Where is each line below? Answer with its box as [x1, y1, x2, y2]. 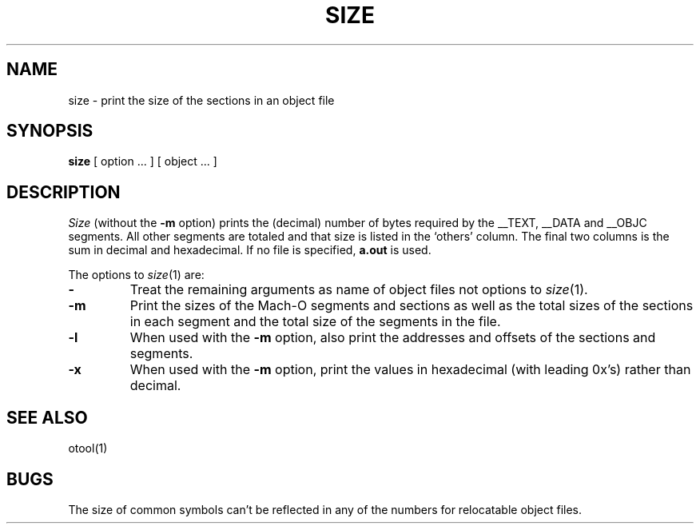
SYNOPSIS [6, 121, 93, 141]
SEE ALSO [6, 407, 88, 428]
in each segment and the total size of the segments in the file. [129, 313, 501, 330]
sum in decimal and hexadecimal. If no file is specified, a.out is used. [68, 243, 432, 257]
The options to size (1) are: [68, 268, 205, 282]
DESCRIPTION [6, 181, 121, 202]
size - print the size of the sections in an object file [68, 93, 335, 107]
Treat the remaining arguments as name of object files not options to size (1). [129, 281, 588, 298]
